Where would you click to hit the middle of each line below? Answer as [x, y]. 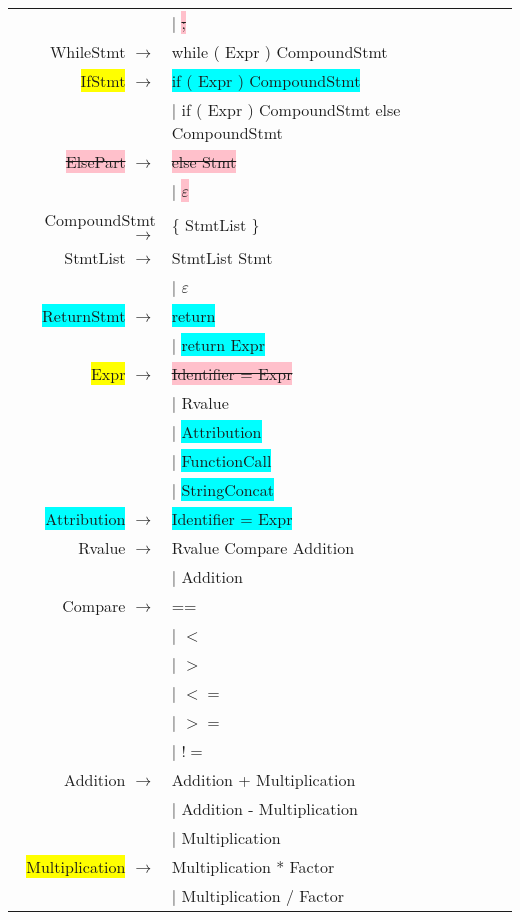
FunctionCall [226, 460]
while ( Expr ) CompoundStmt [279, 51]
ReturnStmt [84, 315]
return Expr [223, 344]
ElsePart [95, 161]
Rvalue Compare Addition [263, 547]
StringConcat [227, 489]
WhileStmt [87, 51]
